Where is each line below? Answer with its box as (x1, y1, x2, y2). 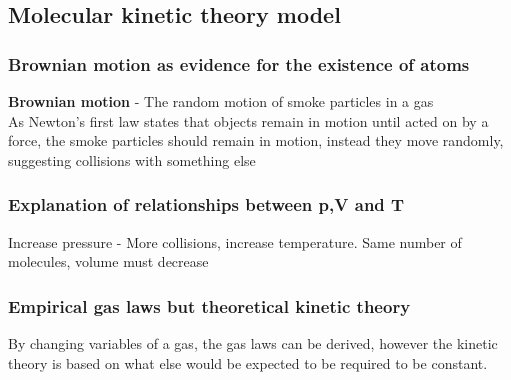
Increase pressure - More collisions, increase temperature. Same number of (8, 231, 462, 252)
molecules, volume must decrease (8, 251, 209, 272)
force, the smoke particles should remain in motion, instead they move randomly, (8, 130, 504, 151)
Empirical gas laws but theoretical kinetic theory (8, 293, 411, 318)
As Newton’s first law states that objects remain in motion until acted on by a (8, 110, 489, 131)
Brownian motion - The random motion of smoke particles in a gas (8, 91, 434, 111)
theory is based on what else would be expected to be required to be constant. (8, 352, 488, 373)
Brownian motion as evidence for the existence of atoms (8, 51, 470, 76)
